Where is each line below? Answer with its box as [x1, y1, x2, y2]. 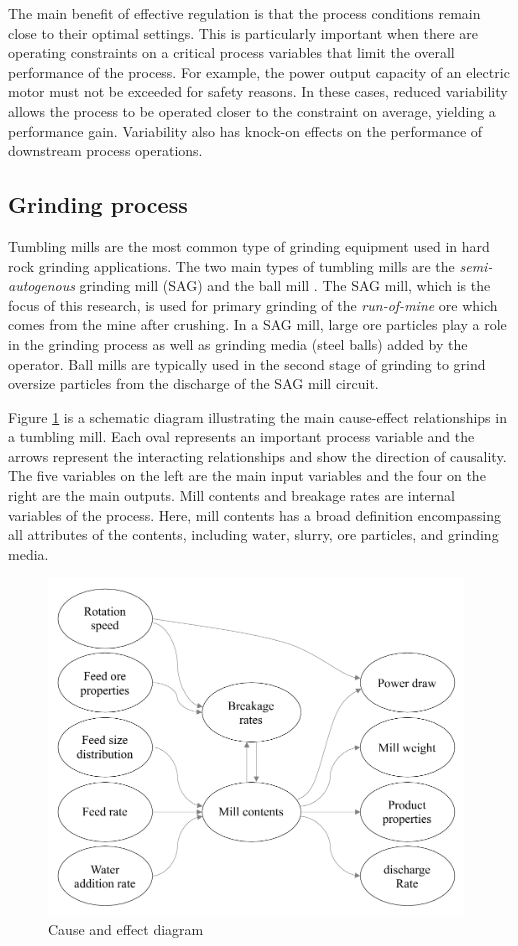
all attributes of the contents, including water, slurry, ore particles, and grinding [8, 524, 499, 545]
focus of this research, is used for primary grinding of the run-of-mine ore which [8, 294, 498, 315]
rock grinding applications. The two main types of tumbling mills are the [8, 255, 455, 276]
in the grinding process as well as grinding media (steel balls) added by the [8, 333, 468, 354]
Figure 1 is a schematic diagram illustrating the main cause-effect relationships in [8, 406, 507, 427]
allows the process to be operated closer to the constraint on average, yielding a [8, 100, 496, 121]
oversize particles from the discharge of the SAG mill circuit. [8, 373, 379, 394]
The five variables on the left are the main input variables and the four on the [8, 465, 486, 486]
